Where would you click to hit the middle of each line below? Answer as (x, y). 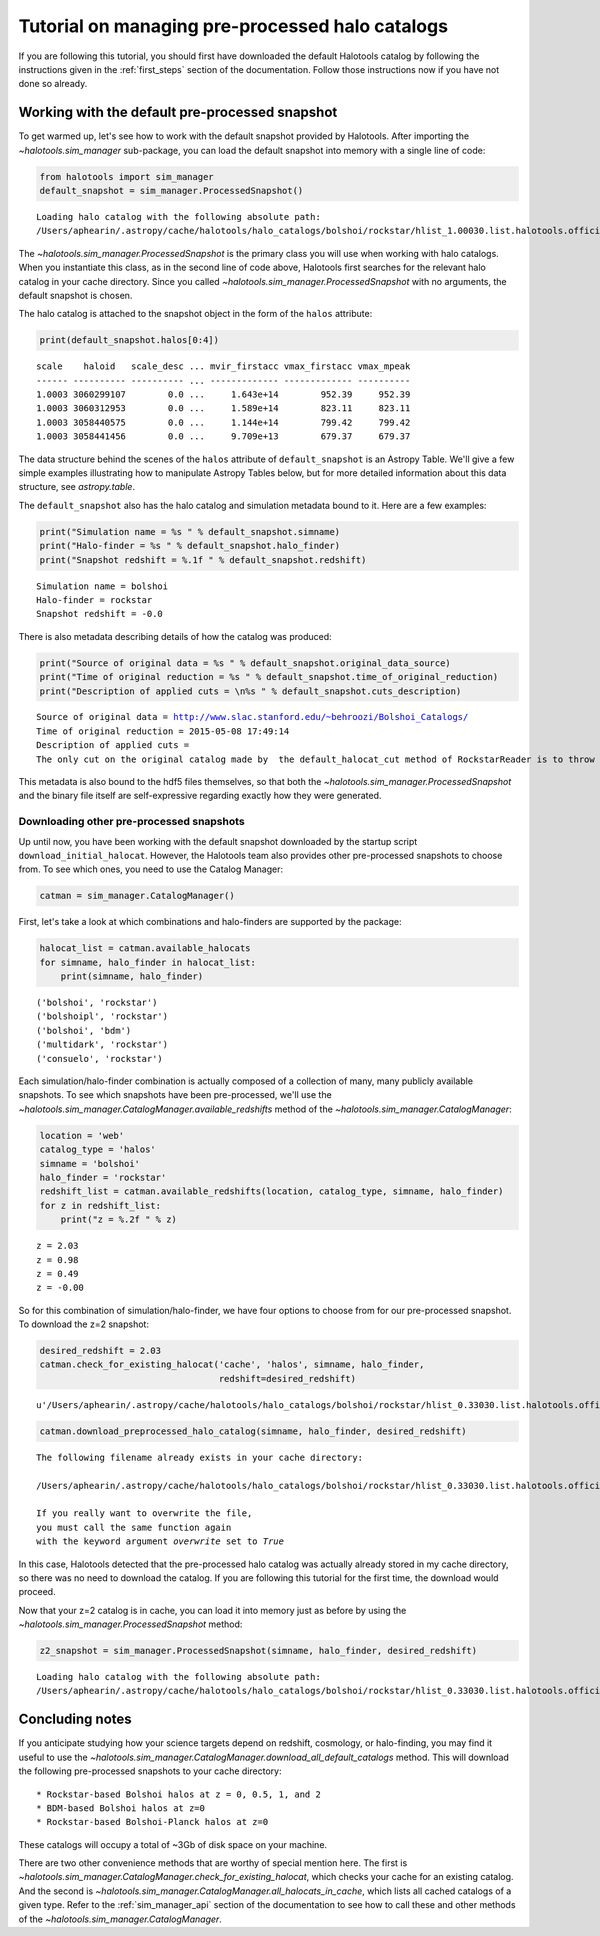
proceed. (37, 1592)
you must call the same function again (134, 1527)
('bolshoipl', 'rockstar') (102, 1016)
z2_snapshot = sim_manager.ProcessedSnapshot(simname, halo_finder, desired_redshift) (258, 1651)
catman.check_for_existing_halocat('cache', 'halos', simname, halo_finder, (232, 1364)
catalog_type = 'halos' (98, 1149)
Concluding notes (75, 1719)
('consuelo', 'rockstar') (100, 1058)
